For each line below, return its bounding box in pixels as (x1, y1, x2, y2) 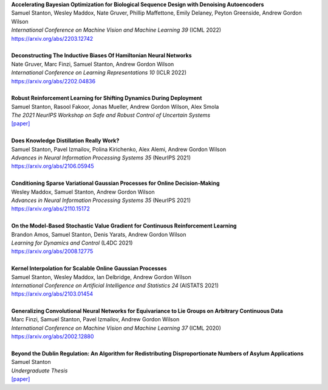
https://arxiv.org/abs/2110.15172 (11, 205, 91, 212)
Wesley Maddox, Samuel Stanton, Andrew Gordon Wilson (11, 188, 155, 195)
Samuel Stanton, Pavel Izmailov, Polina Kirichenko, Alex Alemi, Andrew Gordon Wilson (11, 145, 227, 153)
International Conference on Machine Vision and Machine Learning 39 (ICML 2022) (11, 26, 222, 33)
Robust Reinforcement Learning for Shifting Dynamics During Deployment (11, 94, 202, 102)
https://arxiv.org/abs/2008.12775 (11, 248, 94, 255)
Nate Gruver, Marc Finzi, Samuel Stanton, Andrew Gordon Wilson (11, 60, 174, 68)
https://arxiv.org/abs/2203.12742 (11, 35, 94, 42)
